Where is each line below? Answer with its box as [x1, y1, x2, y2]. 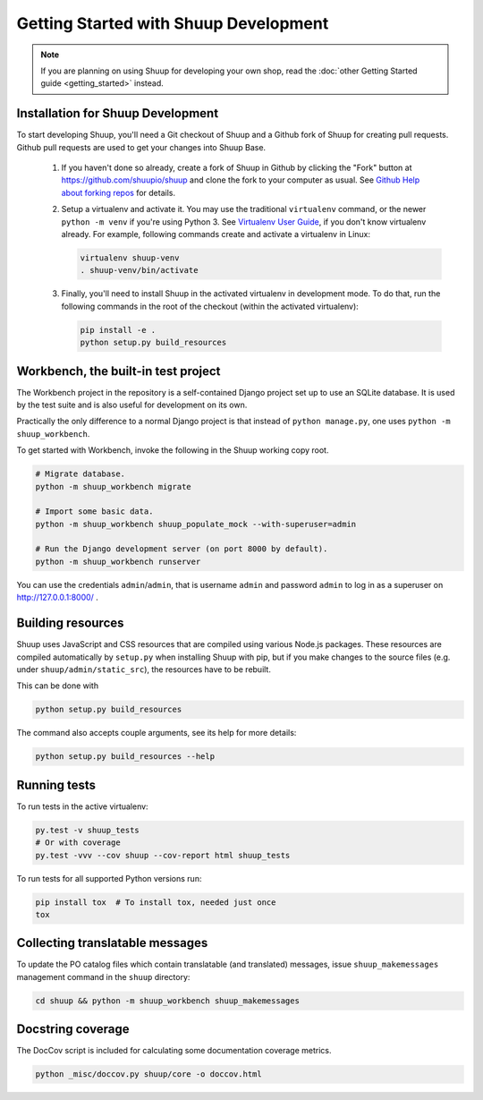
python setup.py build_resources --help [35, 752, 215, 762]
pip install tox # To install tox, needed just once [35, 897, 276, 908]
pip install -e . [80, 325, 157, 335]
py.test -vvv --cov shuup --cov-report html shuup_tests [35, 850, 291, 860]
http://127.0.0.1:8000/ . [16, 592, 98, 603]
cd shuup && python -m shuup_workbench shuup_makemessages [35, 995, 300, 1006]
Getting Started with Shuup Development [16, 13, 329, 33]
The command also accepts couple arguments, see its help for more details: [16, 728, 297, 738]
